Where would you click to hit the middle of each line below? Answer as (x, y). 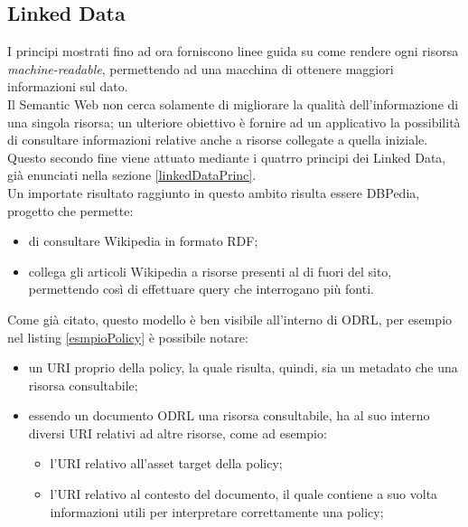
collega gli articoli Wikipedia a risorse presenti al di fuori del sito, (210, 271)
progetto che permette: (70, 210)
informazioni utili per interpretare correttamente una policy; (217, 511)
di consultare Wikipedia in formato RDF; (143, 241)
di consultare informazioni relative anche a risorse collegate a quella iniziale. (218, 140)
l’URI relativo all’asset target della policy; (166, 463)
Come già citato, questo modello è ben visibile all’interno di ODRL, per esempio (230, 319)
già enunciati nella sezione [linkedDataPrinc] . (132, 175)
